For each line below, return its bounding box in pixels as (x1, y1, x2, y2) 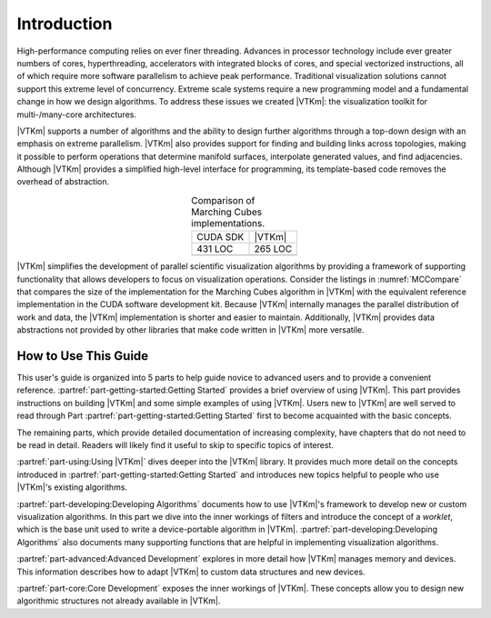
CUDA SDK (196, 231, 245, 244)
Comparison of (191, 194, 256, 207)
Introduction (16, 14, 113, 34)
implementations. (191, 217, 266, 230)
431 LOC (196, 243, 234, 255)
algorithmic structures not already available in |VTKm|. (16, 595, 221, 606)
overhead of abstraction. (16, 176, 110, 187)
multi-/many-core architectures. (16, 109, 136, 120)
